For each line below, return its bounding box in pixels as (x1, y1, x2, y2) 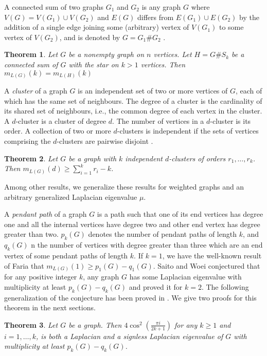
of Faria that (4, 260, 44, 271)
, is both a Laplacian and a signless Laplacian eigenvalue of (35, 330, 223, 341)
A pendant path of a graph (4, 209, 87, 219)
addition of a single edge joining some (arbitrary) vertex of (4, 22, 189, 32)
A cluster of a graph (4, 85, 67, 96)
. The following (201, 281, 249, 292)
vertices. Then (140, 59, 186, 69)
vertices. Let (153, 49, 192, 60)
